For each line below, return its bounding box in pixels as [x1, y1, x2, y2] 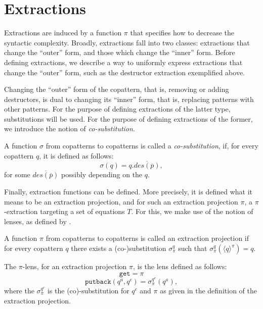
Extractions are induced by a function [4, 27, 122, 38]
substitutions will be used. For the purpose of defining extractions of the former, [4, 113, 253, 124]
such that [178, 243, 207, 253]
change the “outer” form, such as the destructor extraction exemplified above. [4, 67, 245, 77]
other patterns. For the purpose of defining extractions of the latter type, [4, 104, 231, 114]
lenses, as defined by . [4, 216, 71, 226]
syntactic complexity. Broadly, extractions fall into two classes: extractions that [4, 37, 250, 47]
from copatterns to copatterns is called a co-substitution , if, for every [46, 140, 258, 151]
